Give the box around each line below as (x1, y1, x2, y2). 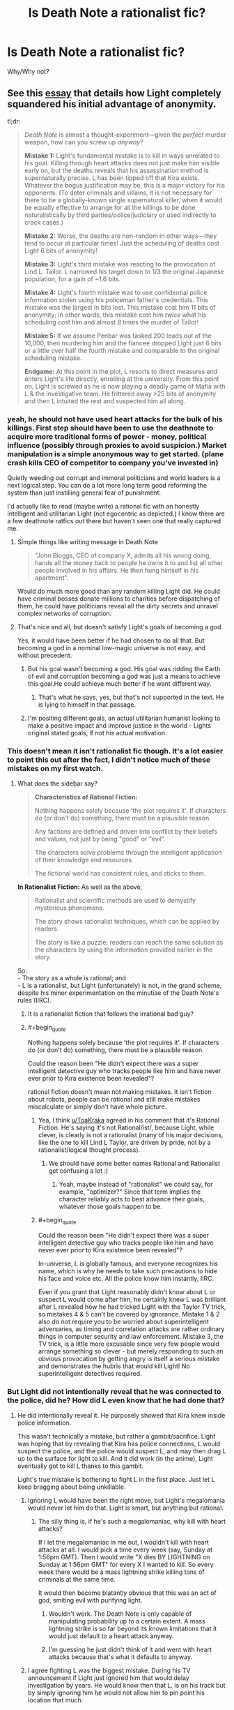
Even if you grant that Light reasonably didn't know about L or (38, 1287, 216, 1296)
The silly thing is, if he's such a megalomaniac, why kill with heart (38, 1517, 226, 1526)
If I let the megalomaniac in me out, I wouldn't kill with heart (38, 1538, 209, 1547)
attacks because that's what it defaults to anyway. (48, 1653, 193, 1661)
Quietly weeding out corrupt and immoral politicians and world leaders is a (7, 474, 221, 482)
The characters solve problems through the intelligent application (34, 848, 222, 857)
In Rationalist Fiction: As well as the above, (17, 883, 143, 891)
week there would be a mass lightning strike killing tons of (38, 1568, 205, 1576)
